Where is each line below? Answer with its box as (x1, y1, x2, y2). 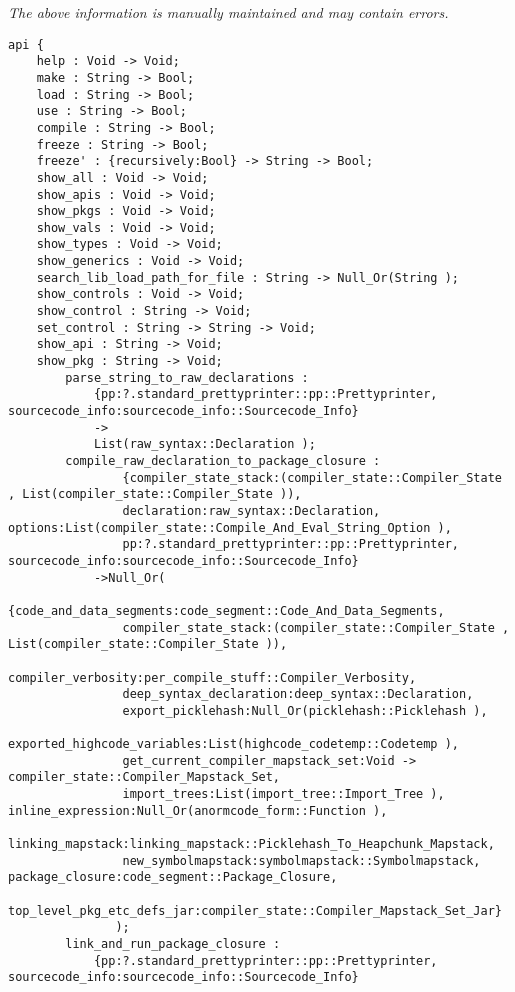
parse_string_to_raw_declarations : (65, 370, 309, 385)
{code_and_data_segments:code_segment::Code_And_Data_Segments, (8, 603, 445, 618)
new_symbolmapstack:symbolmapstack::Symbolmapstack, (122, 853, 481, 868)
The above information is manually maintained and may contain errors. (8, 2, 449, 22)
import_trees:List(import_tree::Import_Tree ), (122, 787, 445, 802)
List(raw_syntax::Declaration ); (93, 437, 316, 452)
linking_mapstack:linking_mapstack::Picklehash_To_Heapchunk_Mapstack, (8, 837, 495, 852)
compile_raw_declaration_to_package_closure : (65, 454, 381, 468)
